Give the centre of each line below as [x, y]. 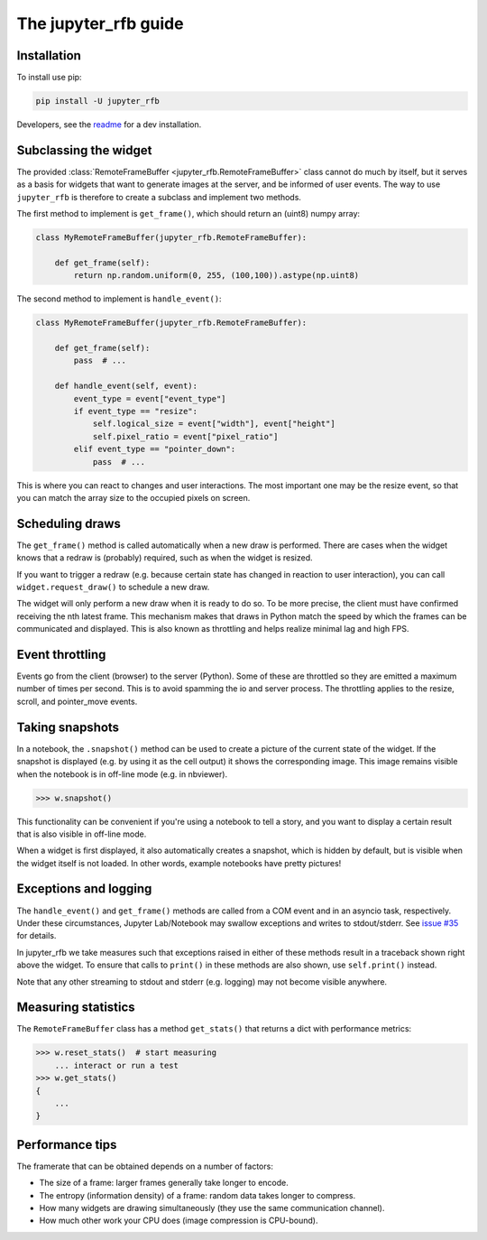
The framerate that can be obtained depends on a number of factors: [145, 1166]
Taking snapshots [68, 727]
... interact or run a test [117, 1065]
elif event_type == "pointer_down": [155, 449]
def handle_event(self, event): [126, 386]
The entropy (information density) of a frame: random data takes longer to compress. [198, 1195]
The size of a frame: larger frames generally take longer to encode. [164, 1183]
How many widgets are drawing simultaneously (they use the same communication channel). [212, 1208]
